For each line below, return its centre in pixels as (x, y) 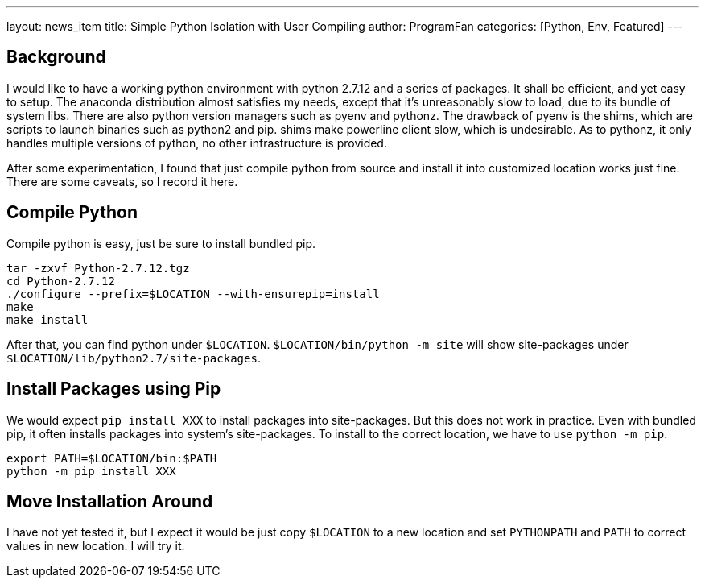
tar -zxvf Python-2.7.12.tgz (98, 268)
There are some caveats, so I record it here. (122, 181)
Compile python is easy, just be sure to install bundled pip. (161, 243)
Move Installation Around (110, 501)
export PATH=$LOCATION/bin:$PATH (112, 458)
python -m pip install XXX (91, 471)
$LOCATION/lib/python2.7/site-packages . (134, 358)
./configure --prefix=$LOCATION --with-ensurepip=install (193, 294)
